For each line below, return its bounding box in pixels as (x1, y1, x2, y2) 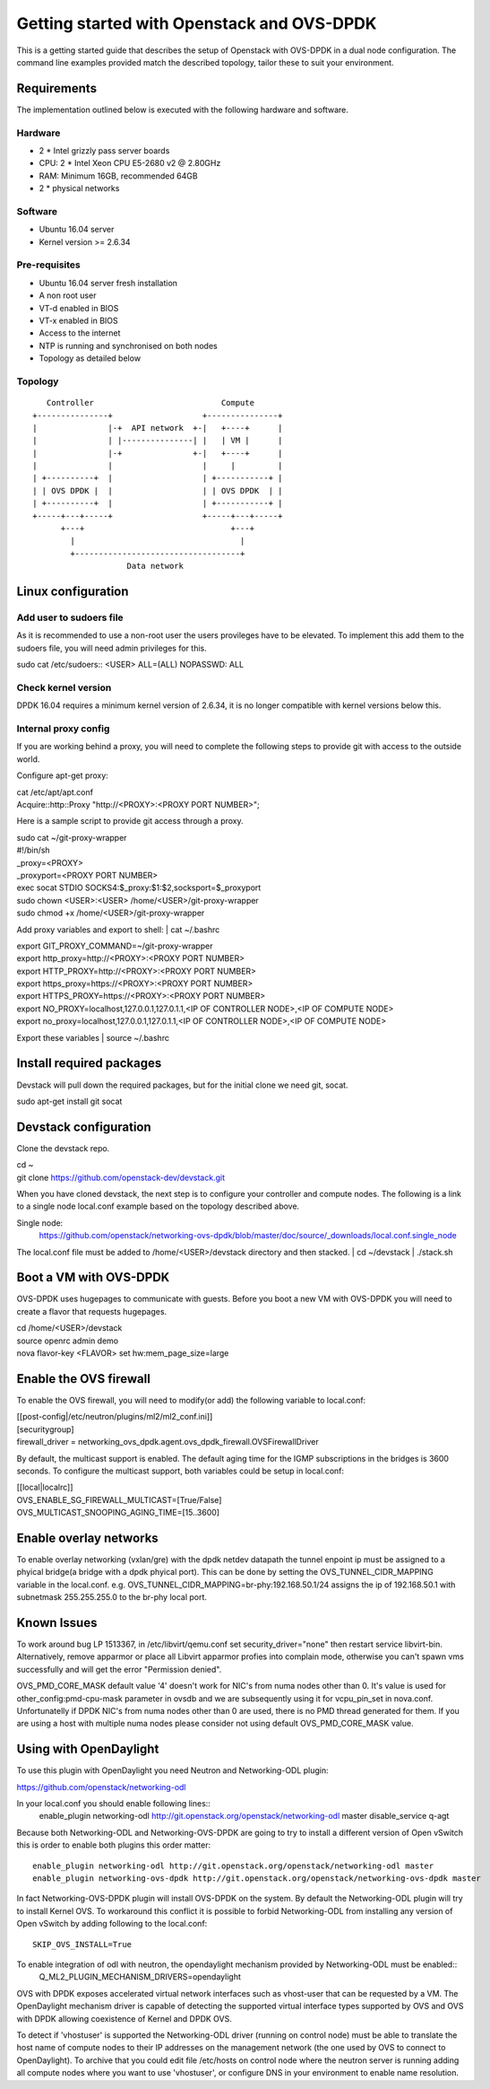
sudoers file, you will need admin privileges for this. (16, 642, 207, 653)
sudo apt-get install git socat (16, 1096, 123, 1106)
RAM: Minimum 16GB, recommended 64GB (39, 170, 198, 181)
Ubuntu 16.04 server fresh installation (39, 277, 178, 288)
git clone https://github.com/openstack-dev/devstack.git (16, 1172, 226, 1183)
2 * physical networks (39, 183, 120, 194)
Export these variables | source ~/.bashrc (16, 1032, 170, 1043)
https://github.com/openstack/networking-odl (16, 1781, 187, 1792)
